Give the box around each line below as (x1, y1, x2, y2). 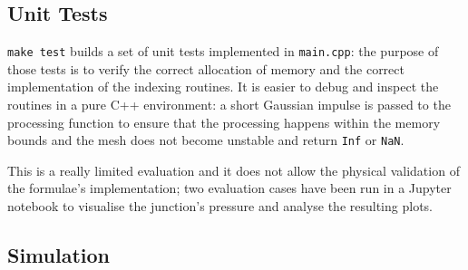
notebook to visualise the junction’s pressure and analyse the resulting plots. (7, 197, 433, 216)
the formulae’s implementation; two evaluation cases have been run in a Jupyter (7, 178, 452, 198)
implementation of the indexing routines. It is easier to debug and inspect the (7, 77, 439, 96)
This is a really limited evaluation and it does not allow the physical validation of (7, 160, 460, 179)
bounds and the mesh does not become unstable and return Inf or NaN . (7, 130, 405, 149)
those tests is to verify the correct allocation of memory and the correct (7, 59, 405, 78)
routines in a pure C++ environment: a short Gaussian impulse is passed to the (7, 95, 451, 114)
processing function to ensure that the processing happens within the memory (7, 112, 441, 131)
